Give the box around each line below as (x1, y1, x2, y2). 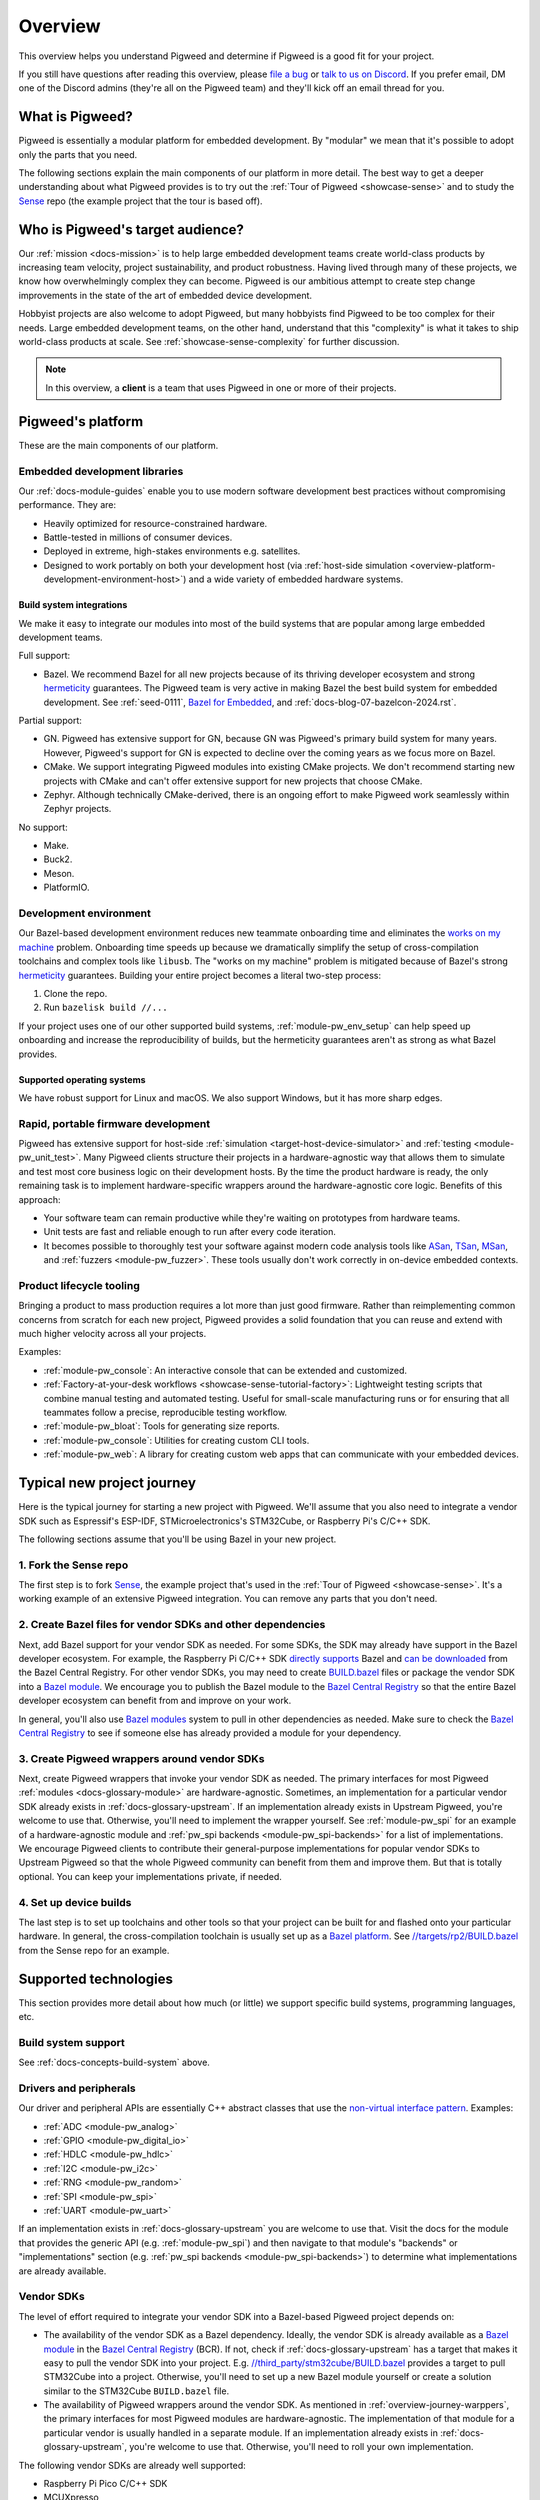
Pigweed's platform (18, 413, 144, 430)
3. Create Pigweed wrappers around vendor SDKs (18, 1751, 265, 1765)
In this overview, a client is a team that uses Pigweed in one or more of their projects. (45, 381, 397, 394)
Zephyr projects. (43, 803, 112, 815)
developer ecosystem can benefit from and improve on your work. (18, 1695, 292, 1707)
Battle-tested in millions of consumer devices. (43, 531, 233, 544)
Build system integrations (18, 599, 128, 611)
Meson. (43, 867, 75, 879)
